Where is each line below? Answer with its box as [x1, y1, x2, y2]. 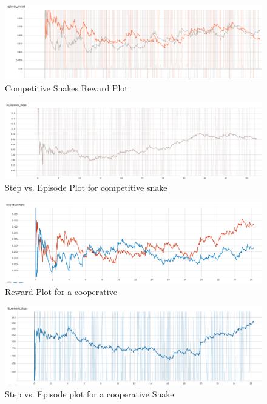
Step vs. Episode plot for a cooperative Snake [5, 387, 174, 400]
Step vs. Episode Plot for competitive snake [5, 181, 167, 194]
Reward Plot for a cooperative [5, 285, 117, 298]
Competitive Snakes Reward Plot [5, 81, 128, 94]
